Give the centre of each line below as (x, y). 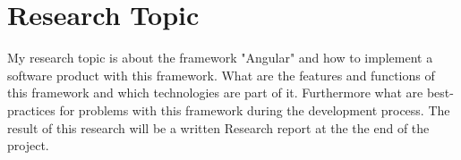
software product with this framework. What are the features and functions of (221, 75)
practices (31, 109)
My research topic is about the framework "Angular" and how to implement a (220, 58)
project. (28, 145)
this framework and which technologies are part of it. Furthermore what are (215, 93)
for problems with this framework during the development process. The (255, 109)
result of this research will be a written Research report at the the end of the (218, 127)
